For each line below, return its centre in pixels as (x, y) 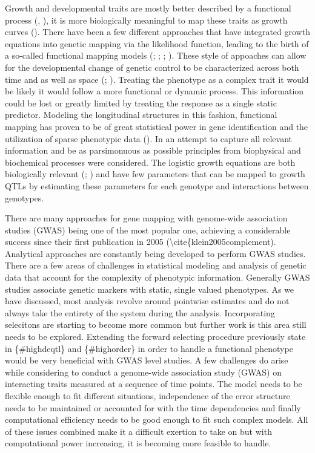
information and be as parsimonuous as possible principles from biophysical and (153, 150)
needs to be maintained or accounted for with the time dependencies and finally (153, 407)
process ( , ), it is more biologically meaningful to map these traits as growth (146, 20)
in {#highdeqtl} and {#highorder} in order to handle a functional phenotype (149, 348)
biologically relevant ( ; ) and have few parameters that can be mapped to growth (155, 174)
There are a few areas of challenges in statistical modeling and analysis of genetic (156, 265)
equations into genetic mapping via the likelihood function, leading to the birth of (157, 43)
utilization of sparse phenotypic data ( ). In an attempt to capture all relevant (148, 138)
